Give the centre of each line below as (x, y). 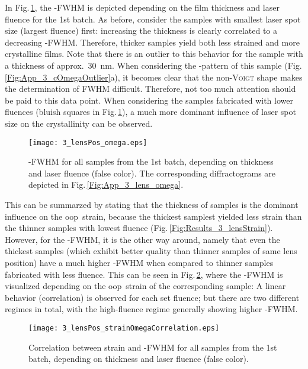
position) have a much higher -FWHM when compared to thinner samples (139, 262)
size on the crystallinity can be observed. (79, 123)
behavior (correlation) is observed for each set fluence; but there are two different (152, 297)
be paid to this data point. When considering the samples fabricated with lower (149, 100)
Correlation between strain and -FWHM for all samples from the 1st (153, 347)
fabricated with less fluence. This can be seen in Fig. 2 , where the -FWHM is (144, 274)
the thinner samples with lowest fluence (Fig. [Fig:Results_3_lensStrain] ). (139, 228)
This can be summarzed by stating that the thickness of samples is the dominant (152, 204)
